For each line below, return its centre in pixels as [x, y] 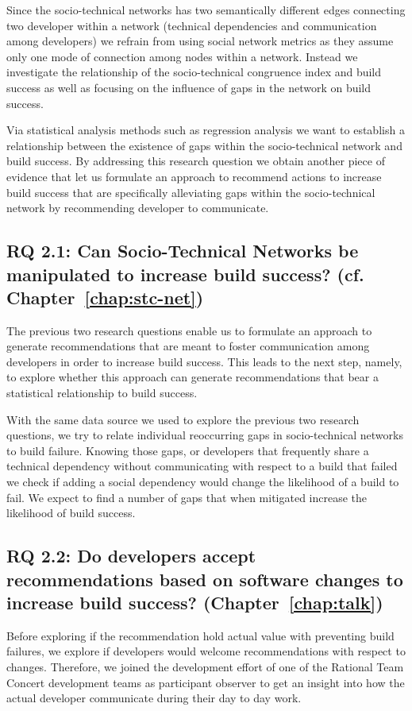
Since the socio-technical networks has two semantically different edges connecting [206, 10]
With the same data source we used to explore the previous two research [183, 419]
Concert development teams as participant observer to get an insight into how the [206, 682]
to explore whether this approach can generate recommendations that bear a [193, 377]
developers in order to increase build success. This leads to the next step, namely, [204, 361]
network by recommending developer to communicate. [138, 208]
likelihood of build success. [71, 513]
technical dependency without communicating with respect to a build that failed [202, 466]
